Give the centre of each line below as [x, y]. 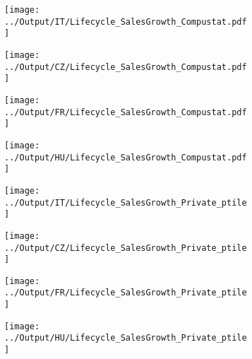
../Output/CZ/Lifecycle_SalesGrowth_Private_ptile [126, 248]
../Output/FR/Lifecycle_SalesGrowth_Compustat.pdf [126, 112]
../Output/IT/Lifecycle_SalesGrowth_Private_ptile [126, 202]
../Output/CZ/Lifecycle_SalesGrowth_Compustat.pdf [126, 67]
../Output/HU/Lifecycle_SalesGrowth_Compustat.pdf [126, 157]
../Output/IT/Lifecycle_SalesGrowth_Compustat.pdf [126, 22]
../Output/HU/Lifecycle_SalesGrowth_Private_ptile [126, 338]
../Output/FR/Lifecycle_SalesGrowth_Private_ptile [126, 293]
